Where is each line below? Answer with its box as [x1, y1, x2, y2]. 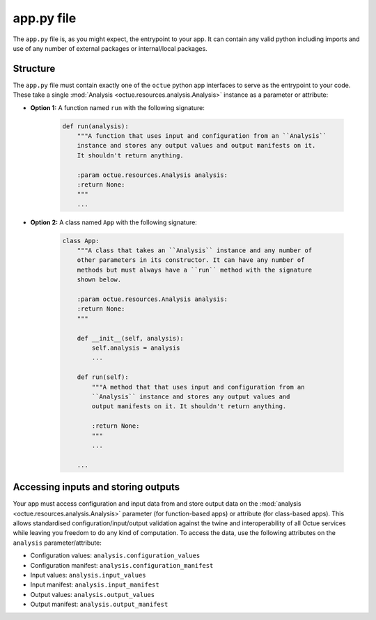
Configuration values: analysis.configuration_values [30, 551, 201, 560]
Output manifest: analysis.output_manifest [30, 600, 169, 609]
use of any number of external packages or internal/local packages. [13, 44, 208, 52]
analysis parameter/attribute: [13, 538, 102, 547]
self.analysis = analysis [91, 344, 180, 352]
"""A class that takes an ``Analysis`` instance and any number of [77, 247, 313, 254]
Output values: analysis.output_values [30, 590, 155, 598]
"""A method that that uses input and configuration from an [91, 383, 305, 391]
